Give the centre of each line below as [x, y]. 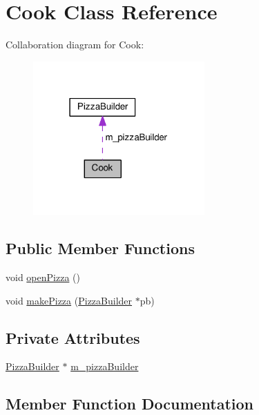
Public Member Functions [100, 248]
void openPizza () [43, 277]
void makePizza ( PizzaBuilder [69, 300]
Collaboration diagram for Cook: [75, 45]
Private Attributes [73, 337]
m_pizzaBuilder [105, 366]
